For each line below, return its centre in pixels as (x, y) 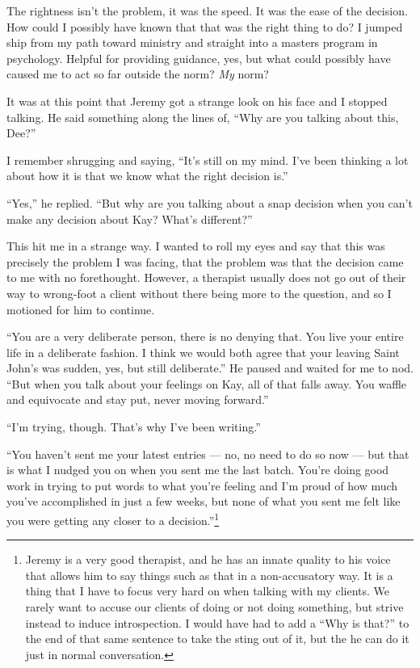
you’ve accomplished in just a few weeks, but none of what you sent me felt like (204, 501)
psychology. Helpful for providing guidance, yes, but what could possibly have (199, 58)
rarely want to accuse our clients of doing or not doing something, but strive (214, 607)
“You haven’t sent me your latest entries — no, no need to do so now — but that (208, 454)
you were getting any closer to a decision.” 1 (113, 519)
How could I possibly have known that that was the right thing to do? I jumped (205, 26)
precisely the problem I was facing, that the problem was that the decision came (205, 261)
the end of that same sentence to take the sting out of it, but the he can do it (217, 639)
